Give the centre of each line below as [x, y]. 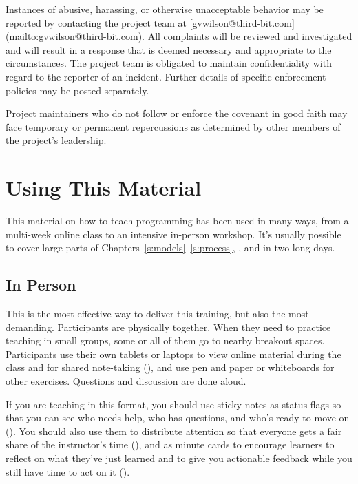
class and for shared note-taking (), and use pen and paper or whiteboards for [170, 367]
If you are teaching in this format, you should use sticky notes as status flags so [173, 404]
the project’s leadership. [56, 140]
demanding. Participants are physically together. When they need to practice [168, 327]
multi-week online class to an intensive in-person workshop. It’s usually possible [173, 234]
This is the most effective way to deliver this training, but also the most [157, 314]
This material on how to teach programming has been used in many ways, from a [177, 221]
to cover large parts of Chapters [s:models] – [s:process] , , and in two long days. [170, 248]
